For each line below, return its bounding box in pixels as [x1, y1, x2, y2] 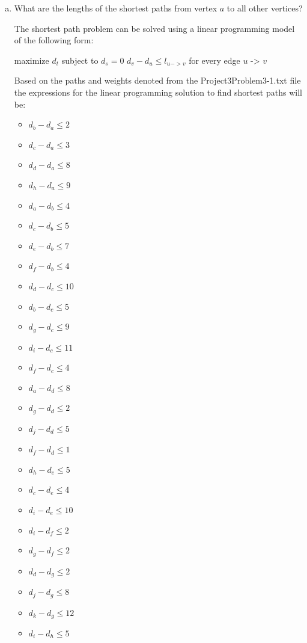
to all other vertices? [226, 2, 303, 14]
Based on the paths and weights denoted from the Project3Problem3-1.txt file [14, 74, 301, 87]
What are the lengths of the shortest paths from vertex [14, 2, 217, 14]
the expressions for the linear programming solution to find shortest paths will [14, 85, 302, 98]
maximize [14, 54, 49, 66]
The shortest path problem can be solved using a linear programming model [14, 22, 295, 34]
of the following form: [14, 34, 94, 46]
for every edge [189, 54, 240, 66]
